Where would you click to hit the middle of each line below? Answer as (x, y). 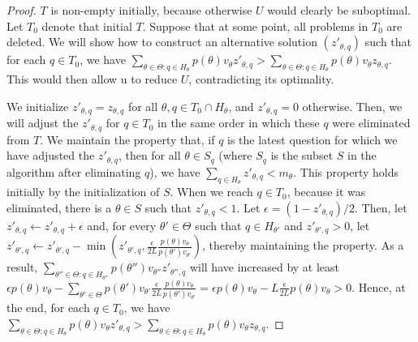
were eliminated (371, 123)
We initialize (38, 106)
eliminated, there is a (59, 207)
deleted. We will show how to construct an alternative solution (162, 42)
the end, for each (48, 308)
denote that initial (87, 26)
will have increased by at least (265, 267)
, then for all (149, 155)
